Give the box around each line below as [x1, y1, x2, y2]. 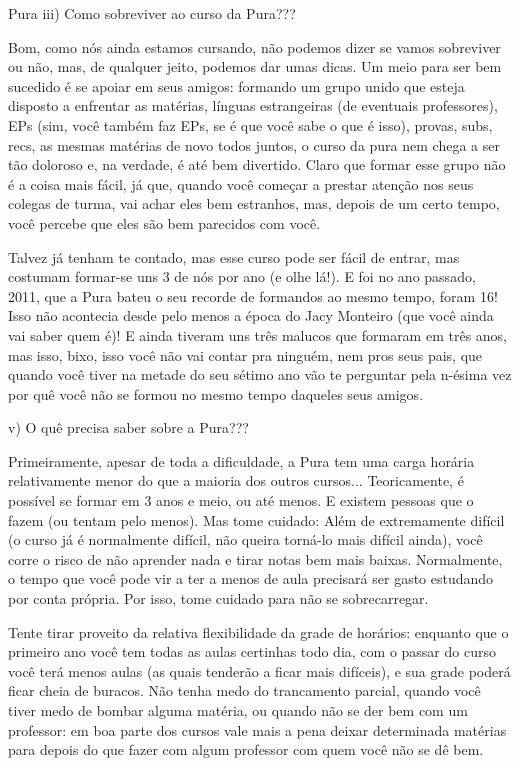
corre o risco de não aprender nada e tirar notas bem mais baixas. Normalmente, [8, 548, 503, 569]
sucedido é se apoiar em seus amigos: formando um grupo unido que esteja [8, 75, 465, 96]
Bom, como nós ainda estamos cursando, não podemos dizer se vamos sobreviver [8, 36, 501, 57]
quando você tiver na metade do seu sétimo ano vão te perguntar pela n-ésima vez [8, 364, 512, 385]
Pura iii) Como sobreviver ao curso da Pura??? [8, 3, 296, 23]
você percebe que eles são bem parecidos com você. [8, 212, 321, 233]
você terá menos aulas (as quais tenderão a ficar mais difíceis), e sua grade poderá [8, 660, 511, 681]
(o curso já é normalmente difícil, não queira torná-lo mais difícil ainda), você [8, 529, 483, 550]
